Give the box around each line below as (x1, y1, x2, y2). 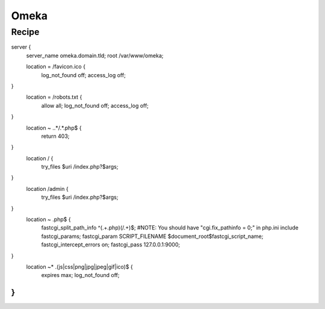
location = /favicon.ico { (26, 63, 85, 70)
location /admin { (26, 185, 69, 192)
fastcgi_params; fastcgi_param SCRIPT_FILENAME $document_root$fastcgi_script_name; (41, 233, 264, 240)
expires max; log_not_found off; (41, 272, 120, 279)
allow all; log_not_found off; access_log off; (41, 102, 149, 109)
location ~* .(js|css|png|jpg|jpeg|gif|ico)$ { (26, 263, 134, 270)
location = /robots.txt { (26, 93, 82, 101)
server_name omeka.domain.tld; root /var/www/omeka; (26, 52, 164, 59)
